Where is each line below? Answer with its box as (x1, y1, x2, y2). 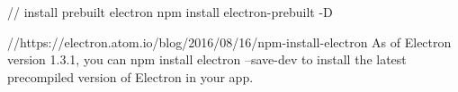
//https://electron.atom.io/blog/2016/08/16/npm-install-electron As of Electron (7, 32, 452, 51)
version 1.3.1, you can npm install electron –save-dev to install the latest (7, 50, 407, 69)
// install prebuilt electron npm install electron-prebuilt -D (7, 3, 333, 21)
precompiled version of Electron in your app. (7, 67, 254, 86)
